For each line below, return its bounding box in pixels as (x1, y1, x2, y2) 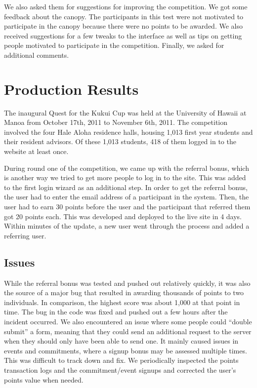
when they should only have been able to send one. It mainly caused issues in (4, 336, 239, 346)
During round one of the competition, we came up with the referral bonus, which (4, 162, 249, 173)
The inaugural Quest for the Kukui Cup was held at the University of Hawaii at (4, 107, 247, 117)
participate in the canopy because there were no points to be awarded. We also (4, 21, 243, 31)
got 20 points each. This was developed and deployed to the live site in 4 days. (4, 211, 242, 221)
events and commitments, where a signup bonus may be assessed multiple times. (4, 345, 247, 355)
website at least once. (4, 146, 69, 156)
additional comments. (4, 49, 69, 60)
